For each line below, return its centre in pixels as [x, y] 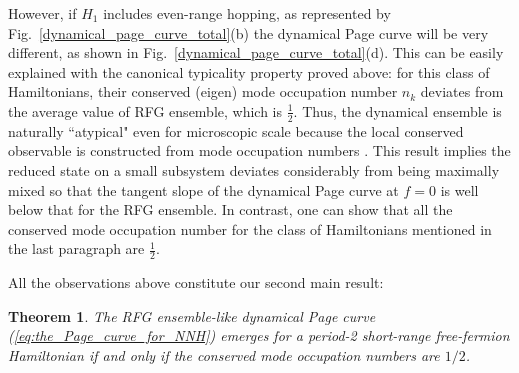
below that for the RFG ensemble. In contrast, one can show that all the [230, 209]
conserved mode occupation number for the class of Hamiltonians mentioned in [250, 228]
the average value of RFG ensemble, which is [145, 110]
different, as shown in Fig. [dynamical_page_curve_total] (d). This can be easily [256, 52]
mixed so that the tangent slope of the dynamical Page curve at [203, 189]
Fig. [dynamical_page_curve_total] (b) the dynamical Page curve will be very [248, 32]
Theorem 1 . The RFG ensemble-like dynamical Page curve [192, 315]
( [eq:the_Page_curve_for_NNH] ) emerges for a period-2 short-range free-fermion [259, 335]
